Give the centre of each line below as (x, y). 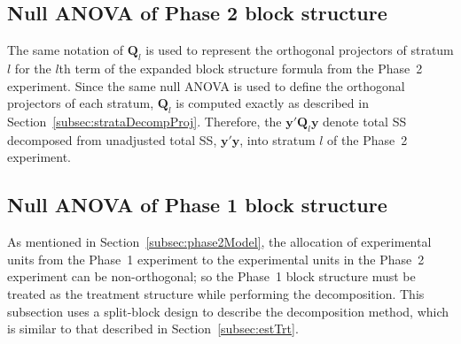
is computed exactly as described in (272, 103)
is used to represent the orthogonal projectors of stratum (300, 50)
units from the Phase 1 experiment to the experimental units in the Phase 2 (216, 259)
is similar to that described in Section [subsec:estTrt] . (153, 329)
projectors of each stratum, (81, 103)
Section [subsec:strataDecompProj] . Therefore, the (145, 121)
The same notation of (66, 50)
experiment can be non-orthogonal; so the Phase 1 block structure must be (211, 276)
